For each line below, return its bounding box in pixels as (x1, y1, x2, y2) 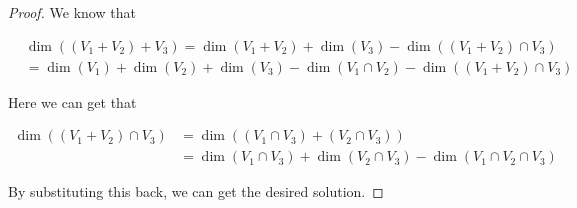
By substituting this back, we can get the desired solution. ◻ (8, 181, 384, 202)
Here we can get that (8, 91, 137, 112)
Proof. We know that (8, 2, 136, 22)
